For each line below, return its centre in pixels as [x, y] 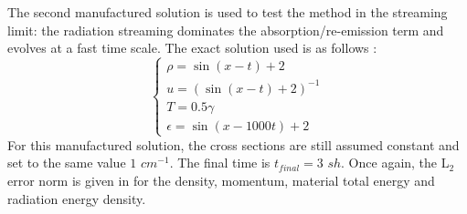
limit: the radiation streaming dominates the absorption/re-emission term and [226, 30]
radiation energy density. [77, 198]
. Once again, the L [395, 163]
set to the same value [67, 163]
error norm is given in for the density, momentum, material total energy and [221, 181]
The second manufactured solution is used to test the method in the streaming [228, 12]
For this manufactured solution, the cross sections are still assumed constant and [233, 144]
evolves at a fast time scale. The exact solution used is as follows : [192, 48]
